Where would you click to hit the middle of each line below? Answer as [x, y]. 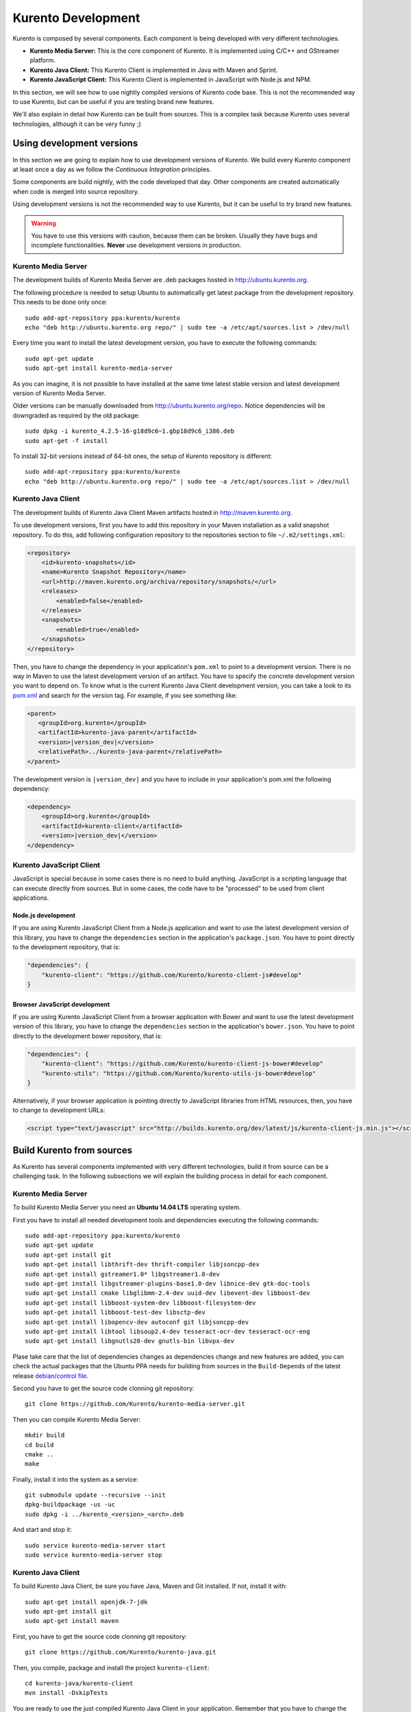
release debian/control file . [51, 1376]
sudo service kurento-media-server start [95, 1545]
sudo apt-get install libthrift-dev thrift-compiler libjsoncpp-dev [142, 1264]
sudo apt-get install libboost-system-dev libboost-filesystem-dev [140, 1302]
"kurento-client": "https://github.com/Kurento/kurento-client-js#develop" [172, 975]
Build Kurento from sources [73, 1150]
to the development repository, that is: [66, 947]
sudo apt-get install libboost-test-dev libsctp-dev [115, 1312]
